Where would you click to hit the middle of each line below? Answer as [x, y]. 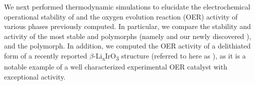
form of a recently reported [46, 55]
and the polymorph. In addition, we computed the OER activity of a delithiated [127, 46]
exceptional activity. [35, 76]
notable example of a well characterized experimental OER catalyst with [116, 67]
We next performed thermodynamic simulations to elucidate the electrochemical [127, 6]
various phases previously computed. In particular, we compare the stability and [127, 26]
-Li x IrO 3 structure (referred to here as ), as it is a [170, 56]
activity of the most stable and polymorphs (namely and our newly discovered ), [128, 36]
